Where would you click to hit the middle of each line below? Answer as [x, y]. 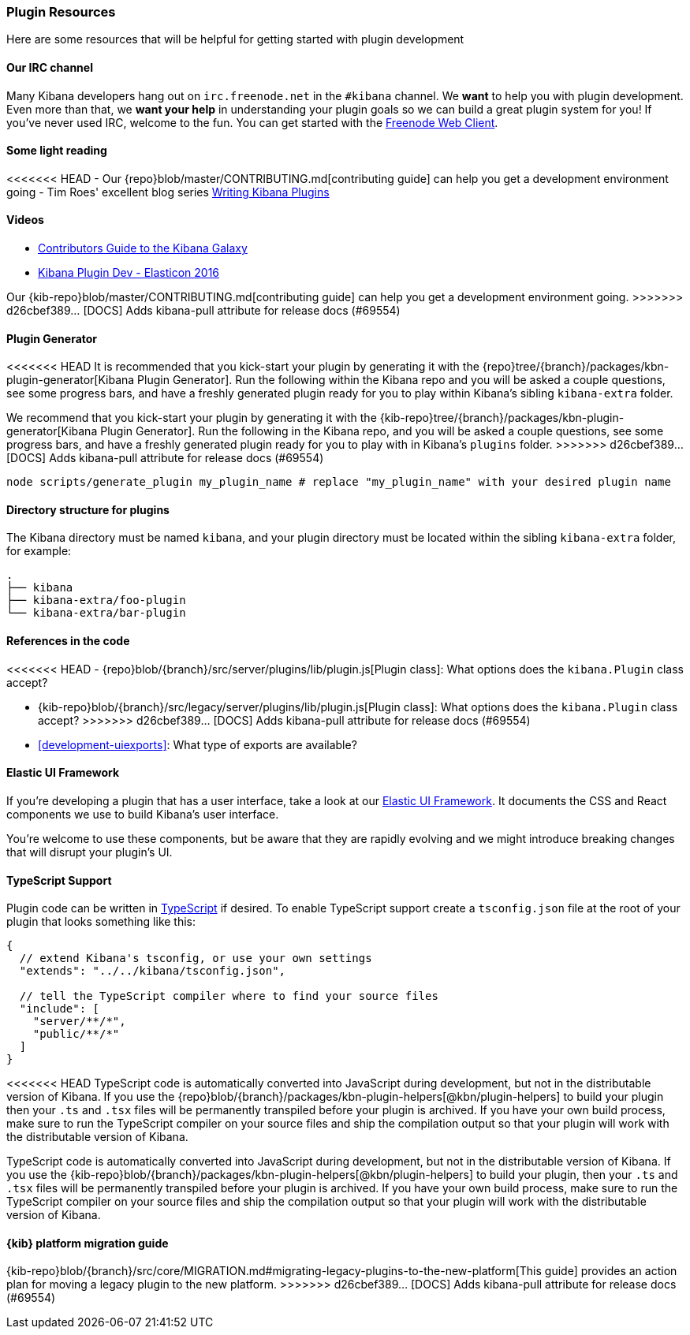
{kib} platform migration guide [88, 1243]
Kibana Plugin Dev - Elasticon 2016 [129, 273]
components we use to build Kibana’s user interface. [143, 814]
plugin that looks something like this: [101, 922]
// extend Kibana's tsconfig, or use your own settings [196, 958]
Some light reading [57, 151]
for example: [39, 551]
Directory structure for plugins [88, 509]
